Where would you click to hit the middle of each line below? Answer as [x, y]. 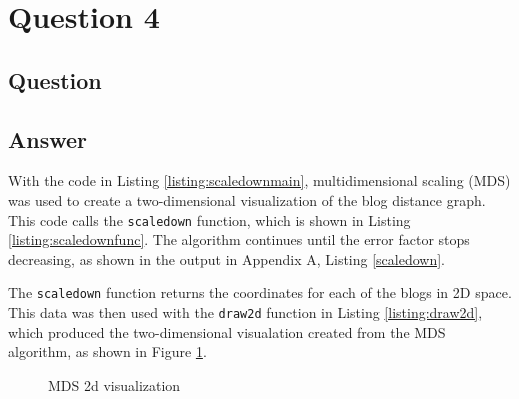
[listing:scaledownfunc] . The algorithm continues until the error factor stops [239, 239]
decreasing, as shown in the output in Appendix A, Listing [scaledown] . [227, 258]
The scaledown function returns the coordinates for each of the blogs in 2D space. [260, 292]
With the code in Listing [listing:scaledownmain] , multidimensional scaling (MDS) [259, 180]
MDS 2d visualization [114, 384]
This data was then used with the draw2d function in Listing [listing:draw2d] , [245, 312]
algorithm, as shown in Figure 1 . [107, 351]
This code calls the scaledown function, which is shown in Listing [209, 219]
